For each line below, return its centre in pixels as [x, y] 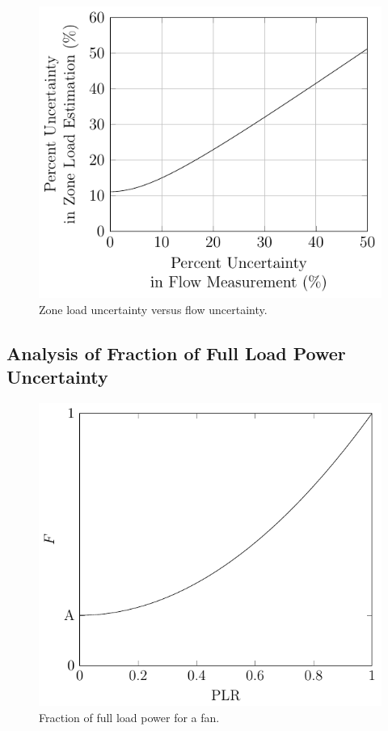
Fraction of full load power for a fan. [129, 717]
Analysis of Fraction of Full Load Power [176, 353]
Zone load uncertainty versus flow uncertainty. [153, 309]
